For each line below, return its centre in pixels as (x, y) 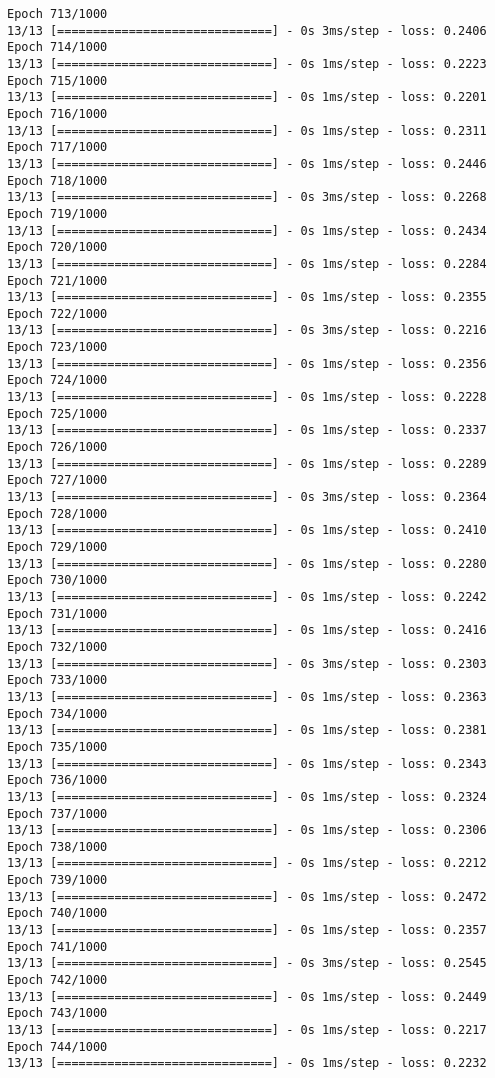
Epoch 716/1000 (57, 113)
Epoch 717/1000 (57, 147)
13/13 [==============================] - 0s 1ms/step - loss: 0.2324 (247, 796)
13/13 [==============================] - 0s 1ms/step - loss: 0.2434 (247, 230)
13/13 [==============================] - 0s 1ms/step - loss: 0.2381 (247, 730)
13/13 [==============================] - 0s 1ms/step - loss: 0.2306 (247, 830)
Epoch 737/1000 (57, 813)
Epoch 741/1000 (57, 946)
